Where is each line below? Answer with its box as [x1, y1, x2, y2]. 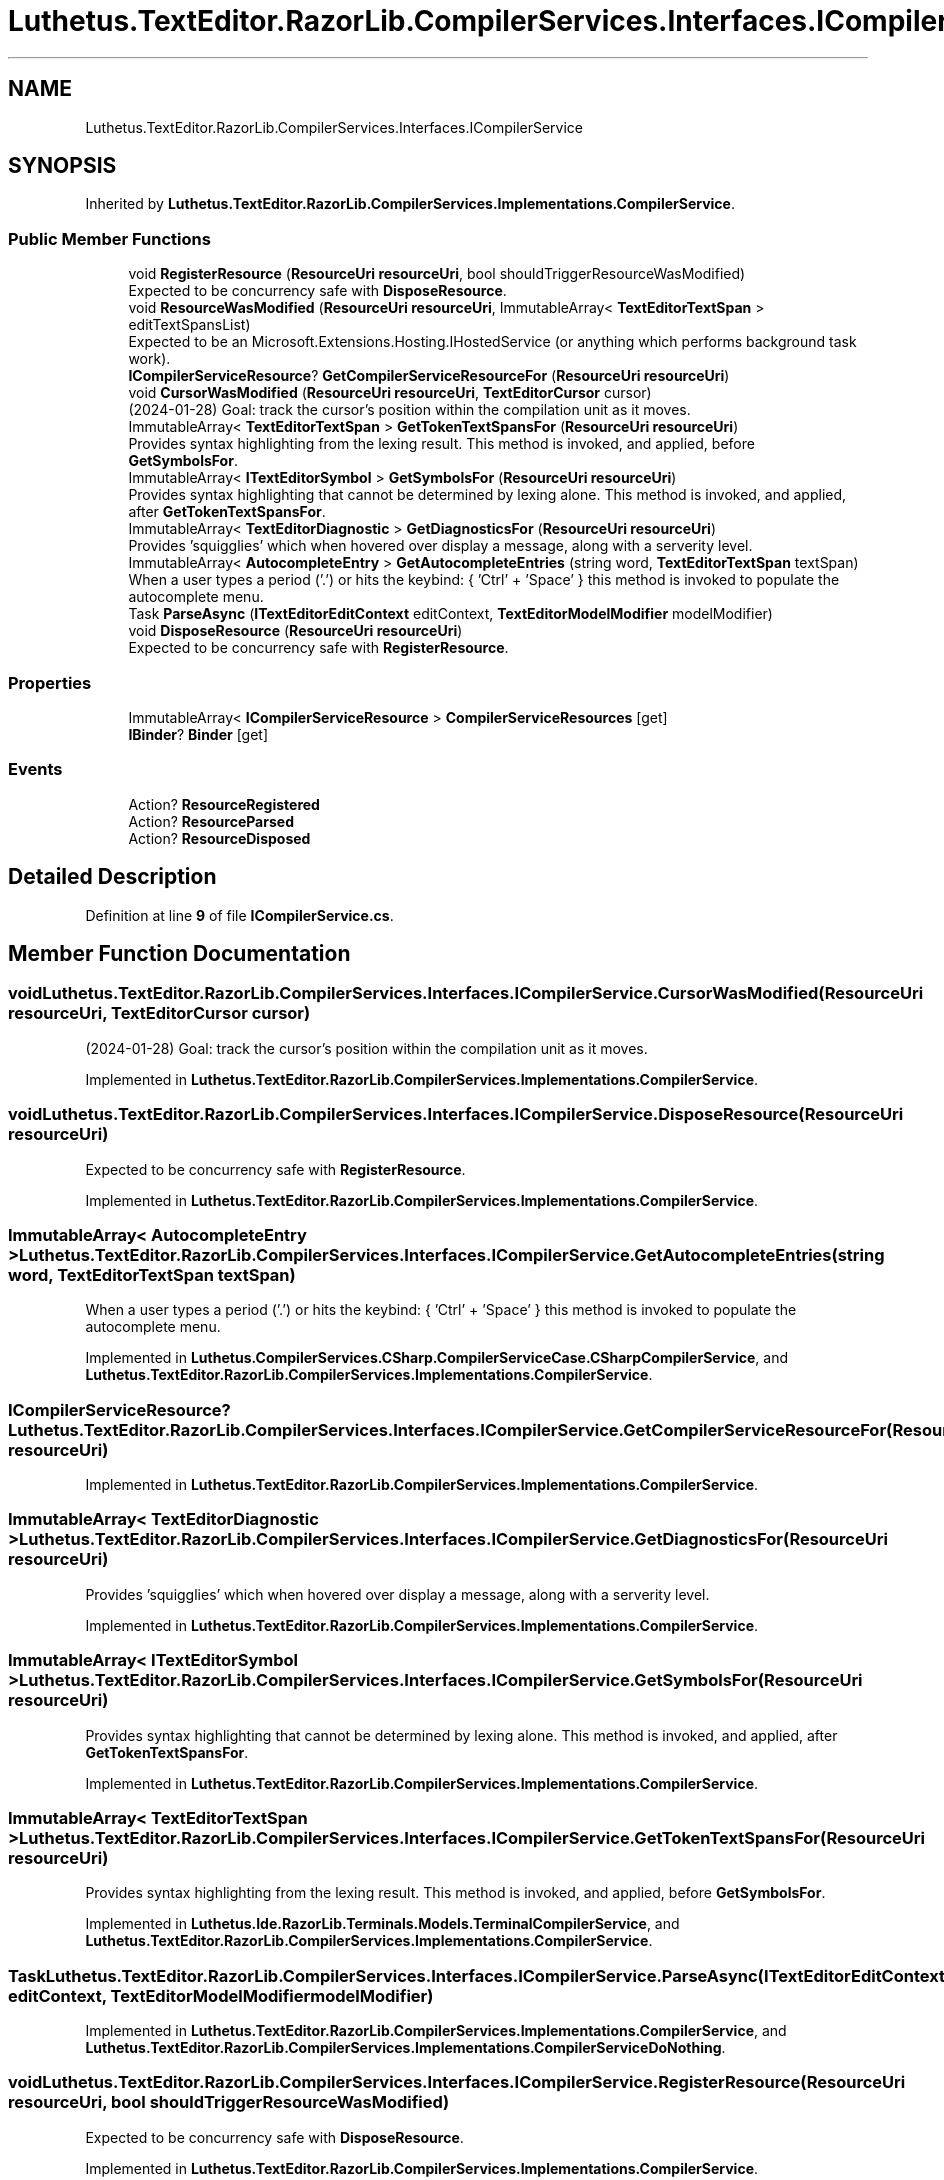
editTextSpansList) [128, 316, 251, 334]
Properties [8, 672, 92, 693]
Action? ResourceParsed [128, 812, 294, 830]
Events [8, 759, 63, 780]
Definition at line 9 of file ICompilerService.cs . [85, 906, 394, 924]
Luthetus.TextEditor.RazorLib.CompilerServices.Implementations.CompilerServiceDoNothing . [85, 2039, 726, 2056]
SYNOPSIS [8, 153, 117, 179]
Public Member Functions [8, 228, 211, 249]
